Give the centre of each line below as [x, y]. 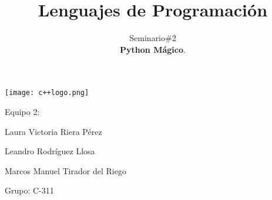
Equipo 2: [22, 111]
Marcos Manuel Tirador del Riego [66, 170]
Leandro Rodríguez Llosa [50, 151]
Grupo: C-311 [29, 190]
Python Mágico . [153, 49]
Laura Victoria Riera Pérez [53, 131]
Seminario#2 [153, 38]
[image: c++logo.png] [47, 93]
